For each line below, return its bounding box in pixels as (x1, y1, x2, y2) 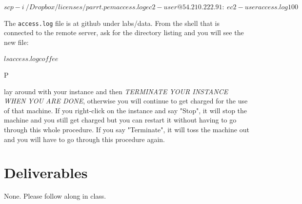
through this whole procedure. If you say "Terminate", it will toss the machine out (4, 124, 249, 134)
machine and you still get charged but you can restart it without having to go (4, 115, 237, 125)
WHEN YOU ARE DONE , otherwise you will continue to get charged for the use (4, 96, 248, 106)
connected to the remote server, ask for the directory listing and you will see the (4, 27, 244, 38)
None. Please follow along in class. (4, 191, 106, 201)
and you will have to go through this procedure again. (4, 134, 165, 144)
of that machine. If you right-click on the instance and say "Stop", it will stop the (4, 105, 247, 115)
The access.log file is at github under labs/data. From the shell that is (4, 18, 220, 28)
